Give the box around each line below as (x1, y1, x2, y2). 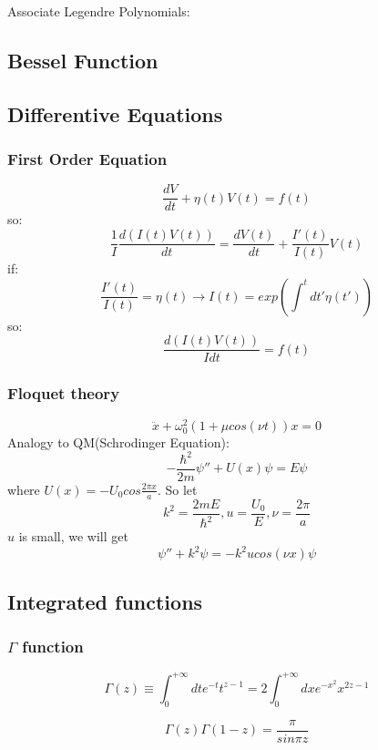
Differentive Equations (7, 99, 223, 128)
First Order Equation (7, 148, 168, 170)
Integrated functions (7, 587, 203, 615)
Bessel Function (7, 46, 158, 74)
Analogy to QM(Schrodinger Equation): (7, 432, 230, 451)
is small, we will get (18, 527, 128, 546)
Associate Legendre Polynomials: (7, 2, 190, 20)
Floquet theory (7, 382, 120, 405)
